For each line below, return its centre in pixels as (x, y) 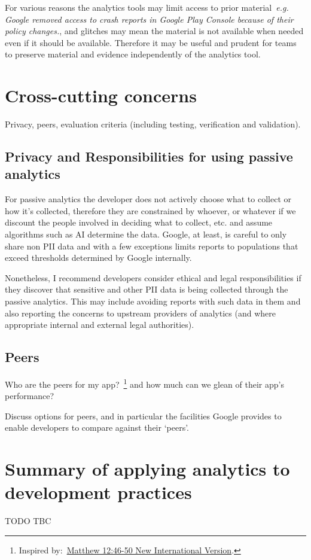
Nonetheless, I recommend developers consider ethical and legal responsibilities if (153, 277)
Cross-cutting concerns (101, 95)
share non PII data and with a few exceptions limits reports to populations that (152, 246)
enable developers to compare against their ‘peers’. (97, 427)
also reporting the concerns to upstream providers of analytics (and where (140, 313)
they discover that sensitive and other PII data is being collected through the (147, 289)
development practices (98, 492)
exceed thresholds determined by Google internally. (98, 258)
